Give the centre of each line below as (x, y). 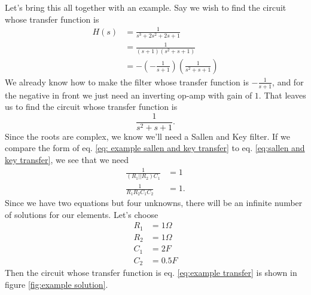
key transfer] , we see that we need (67, 160)
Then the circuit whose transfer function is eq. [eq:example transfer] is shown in (151, 273)
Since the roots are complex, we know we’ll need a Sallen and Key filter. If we (147, 136)
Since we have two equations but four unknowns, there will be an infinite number (154, 203)
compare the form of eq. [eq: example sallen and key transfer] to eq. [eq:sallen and (155, 148)
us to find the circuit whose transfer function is (91, 107)
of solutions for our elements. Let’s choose (82, 214)
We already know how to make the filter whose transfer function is (127, 82)
